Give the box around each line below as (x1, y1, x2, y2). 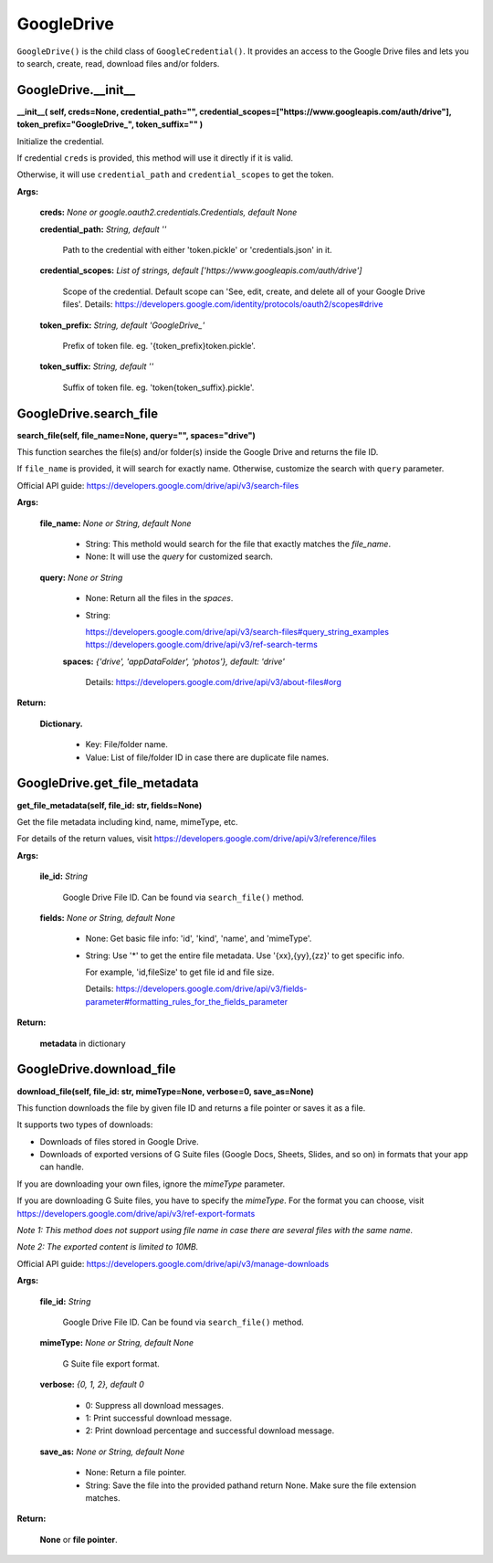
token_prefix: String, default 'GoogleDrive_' (39, 320, 205, 331)
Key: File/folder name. (85, 739, 168, 750)
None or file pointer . (39, 1534, 118, 1545)
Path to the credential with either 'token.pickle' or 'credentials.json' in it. (62, 244, 332, 255)
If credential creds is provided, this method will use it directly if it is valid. (16, 153, 294, 164)
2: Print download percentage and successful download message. (85, 1425, 335, 1436)
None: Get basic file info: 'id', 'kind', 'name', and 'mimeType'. (85, 933, 312, 945)
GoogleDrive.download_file (16, 1061, 176, 1077)
